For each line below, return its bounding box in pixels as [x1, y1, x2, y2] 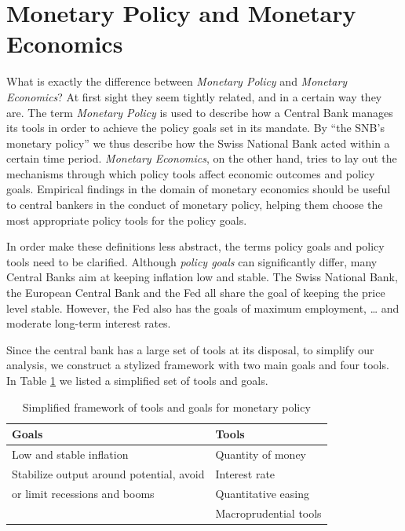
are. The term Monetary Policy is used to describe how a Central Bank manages [6, 104, 393, 120]
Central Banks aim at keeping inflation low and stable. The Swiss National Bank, [6, 269, 398, 285]
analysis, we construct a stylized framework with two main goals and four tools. [6, 357, 389, 373]
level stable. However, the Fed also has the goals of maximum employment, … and [6, 299, 400, 316]
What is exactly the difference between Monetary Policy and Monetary [6, 73, 348, 90]
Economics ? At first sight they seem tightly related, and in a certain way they [6, 88, 382, 104]
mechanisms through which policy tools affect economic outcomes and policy [6, 165, 375, 181]
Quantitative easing [215, 485, 309, 501]
